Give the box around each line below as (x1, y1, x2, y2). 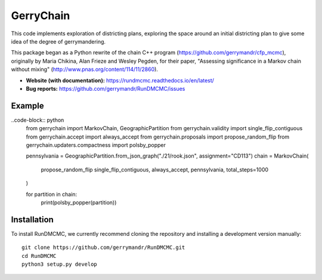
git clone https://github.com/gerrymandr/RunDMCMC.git (21, 244, 185, 251)
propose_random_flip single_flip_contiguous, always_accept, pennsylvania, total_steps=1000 (41, 166, 268, 173)
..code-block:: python (11, 116, 64, 124)
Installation (11, 214, 54, 224)
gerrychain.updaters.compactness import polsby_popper (26, 141, 166, 149)
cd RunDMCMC (21, 253, 57, 259)
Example (11, 100, 44, 110)
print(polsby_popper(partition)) (41, 199, 117, 206)
